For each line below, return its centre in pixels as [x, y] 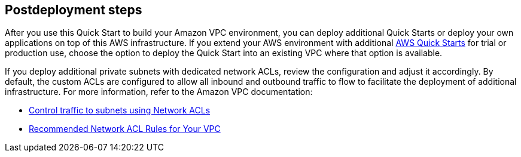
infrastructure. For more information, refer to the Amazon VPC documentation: [159, 92]
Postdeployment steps [74, 10]
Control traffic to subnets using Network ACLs [120, 110]
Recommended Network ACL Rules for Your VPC [125, 129]
